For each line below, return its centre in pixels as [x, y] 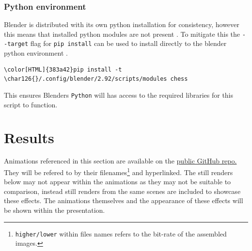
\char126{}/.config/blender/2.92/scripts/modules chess [96, 79]
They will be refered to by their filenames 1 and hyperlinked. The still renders [118, 171]
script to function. [31, 104]
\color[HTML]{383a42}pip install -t [63, 69]
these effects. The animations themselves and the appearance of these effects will [124, 200]
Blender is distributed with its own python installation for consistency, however [122, 24]
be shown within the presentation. [55, 210]
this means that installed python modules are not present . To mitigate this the [122, 34]
